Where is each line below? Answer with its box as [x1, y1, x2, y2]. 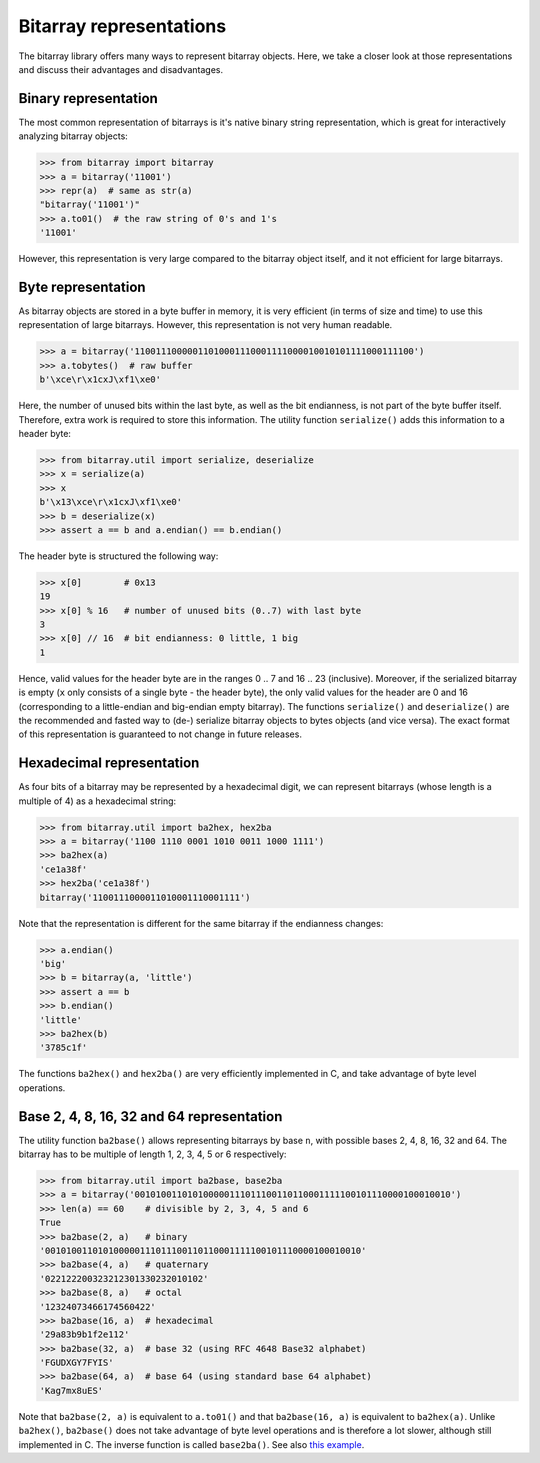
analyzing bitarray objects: [18, 130, 129, 142]
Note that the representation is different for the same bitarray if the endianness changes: [18, 917, 384, 929]
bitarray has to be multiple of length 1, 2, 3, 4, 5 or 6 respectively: [18, 1148, 287, 1160]
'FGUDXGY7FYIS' [39, 1357, 114, 1369]
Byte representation [18, 278, 146, 295]
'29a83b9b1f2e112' [39, 1329, 130, 1340]
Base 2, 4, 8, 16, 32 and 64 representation [18, 1108, 283, 1125]
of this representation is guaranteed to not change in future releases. [18, 728, 302, 740]
